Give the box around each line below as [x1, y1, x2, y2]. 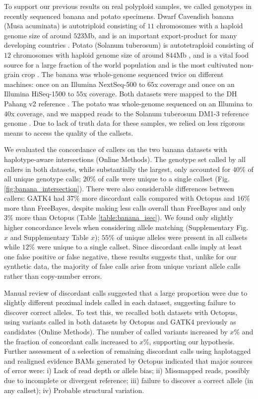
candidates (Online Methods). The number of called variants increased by [4, 326, 228, 336]
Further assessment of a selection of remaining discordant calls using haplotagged [4, 346, 251, 356]
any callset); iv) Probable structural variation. [4, 385, 144, 395]
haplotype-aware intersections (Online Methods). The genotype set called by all [4, 154, 246, 164]
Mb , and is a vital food [176, 49, 249, 60]
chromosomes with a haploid [156, 20, 243, 31]
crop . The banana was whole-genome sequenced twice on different [21, 69, 224, 80]
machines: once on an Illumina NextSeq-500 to [4, 79, 145, 89]
